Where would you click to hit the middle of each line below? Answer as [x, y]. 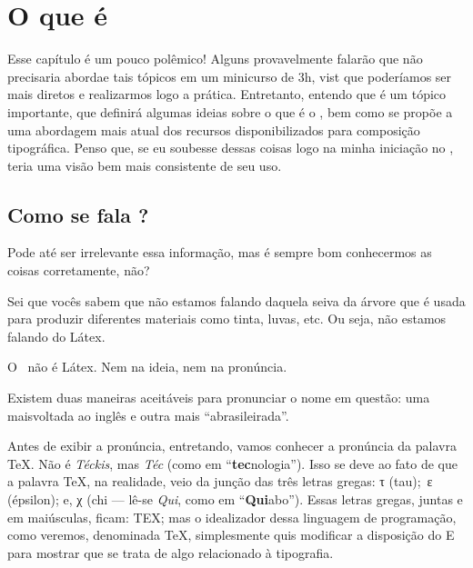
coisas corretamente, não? [79, 270]
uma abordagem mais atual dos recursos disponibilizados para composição [214, 130]
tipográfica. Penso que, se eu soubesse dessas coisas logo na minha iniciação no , [231, 148]
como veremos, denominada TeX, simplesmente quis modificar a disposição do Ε [231, 535]
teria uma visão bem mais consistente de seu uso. [145, 165]
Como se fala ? [78, 214]
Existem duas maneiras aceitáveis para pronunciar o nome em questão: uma [219, 398]
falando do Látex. [56, 336]
